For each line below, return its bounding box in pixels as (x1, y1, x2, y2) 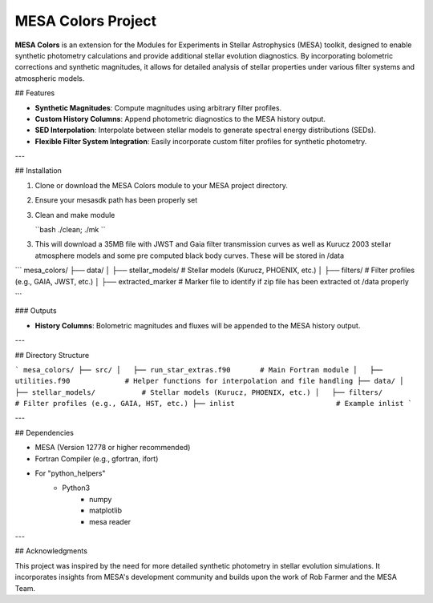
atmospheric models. (14, 73, 85, 83)
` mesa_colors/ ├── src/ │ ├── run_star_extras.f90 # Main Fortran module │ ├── (14, 365, 383, 374)
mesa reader (89, 517, 132, 526)
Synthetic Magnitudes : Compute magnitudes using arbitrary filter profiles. (34, 103, 282, 112)
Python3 (62, 483, 91, 492)
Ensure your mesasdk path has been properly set (34, 195, 198, 205)
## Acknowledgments (14, 546, 88, 556)
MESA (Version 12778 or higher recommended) (34, 443, 191, 452)
